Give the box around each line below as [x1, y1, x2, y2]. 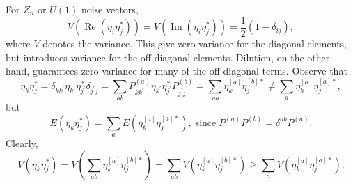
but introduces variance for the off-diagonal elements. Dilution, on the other [6, 49, 330, 64]
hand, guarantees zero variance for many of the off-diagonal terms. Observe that [6, 63, 347, 78]
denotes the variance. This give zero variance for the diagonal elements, [42, 36, 347, 51]
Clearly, [6, 135, 38, 150]
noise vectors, [81, 2, 139, 16]
